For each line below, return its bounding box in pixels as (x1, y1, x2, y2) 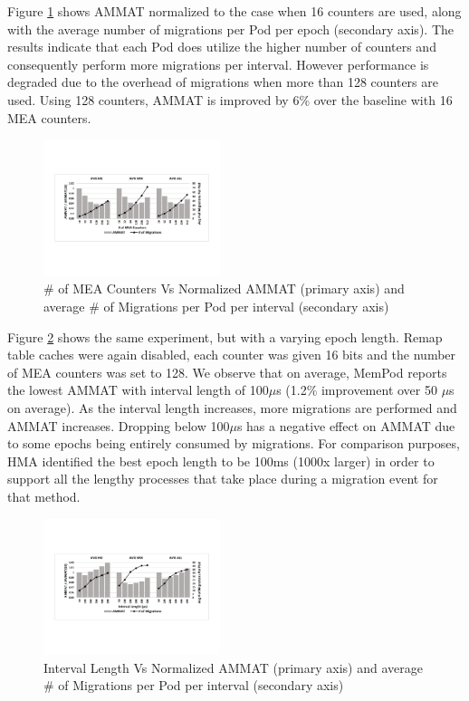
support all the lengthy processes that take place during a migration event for (7, 469, 438, 488)
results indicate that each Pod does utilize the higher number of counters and (7, 37, 436, 56)
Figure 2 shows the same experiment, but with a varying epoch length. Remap (7, 327, 443, 346)
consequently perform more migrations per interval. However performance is (7, 54, 429, 73)
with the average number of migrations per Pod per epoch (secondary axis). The (7, 19, 454, 38)
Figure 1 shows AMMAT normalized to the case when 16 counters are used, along (7, 2, 462, 20)
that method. (7, 486, 81, 505)
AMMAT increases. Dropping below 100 (7, 416, 230, 435)
